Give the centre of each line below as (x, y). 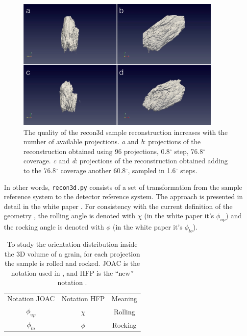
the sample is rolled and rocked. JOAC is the (72, 263)
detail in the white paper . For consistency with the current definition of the (118, 206)
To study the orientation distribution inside (72, 244)
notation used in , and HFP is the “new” (72, 272)
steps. (189, 170)
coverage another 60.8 (93, 170)
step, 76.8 (189, 151)
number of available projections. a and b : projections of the (112, 142)
